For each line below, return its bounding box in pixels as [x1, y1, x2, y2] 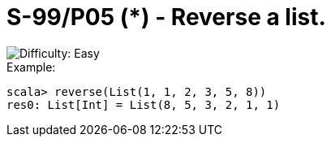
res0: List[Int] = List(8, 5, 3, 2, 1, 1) [6, 97, 281, 111]
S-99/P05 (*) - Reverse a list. [6, 3, 326, 31]
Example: [6, 59, 56, 74]
